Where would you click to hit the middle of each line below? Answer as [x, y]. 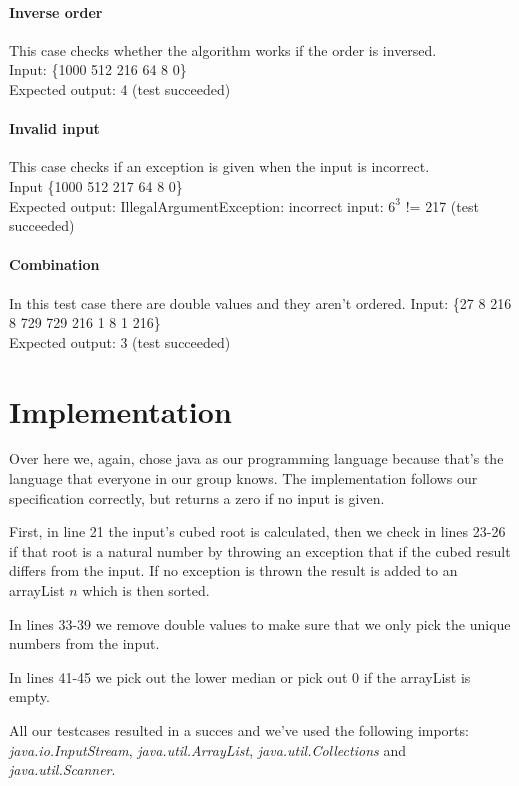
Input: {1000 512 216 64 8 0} [98, 69]
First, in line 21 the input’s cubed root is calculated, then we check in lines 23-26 [257, 531]
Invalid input [54, 128]
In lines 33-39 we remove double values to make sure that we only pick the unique [260, 623]
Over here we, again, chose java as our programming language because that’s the [256, 458]
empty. [29, 696]
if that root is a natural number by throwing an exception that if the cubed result [260, 550]
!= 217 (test [442, 205]
